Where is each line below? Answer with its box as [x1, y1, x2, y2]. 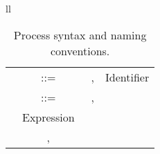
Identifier [105, 68, 150, 85]
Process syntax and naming [13, 26, 147, 43]
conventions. [50, 42, 110, 59]
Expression [22, 108, 75, 125]
